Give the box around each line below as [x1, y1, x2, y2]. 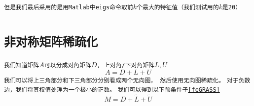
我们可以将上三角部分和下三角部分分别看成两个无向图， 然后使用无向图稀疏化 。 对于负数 [4, 77, 251, 84]
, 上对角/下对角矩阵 [97, 61, 155, 69]
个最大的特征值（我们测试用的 [137, 4, 219, 11]
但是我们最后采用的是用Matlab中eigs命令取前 [4, 4, 133, 11]
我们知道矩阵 [4, 61, 39, 69]
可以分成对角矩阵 [44, 61, 91, 69]
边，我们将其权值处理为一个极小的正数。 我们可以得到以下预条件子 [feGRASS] [4, 86, 220, 94]
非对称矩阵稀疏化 [4, 35, 98, 49]
